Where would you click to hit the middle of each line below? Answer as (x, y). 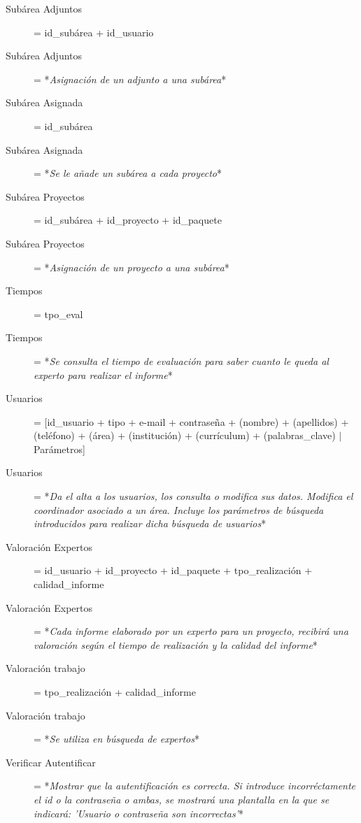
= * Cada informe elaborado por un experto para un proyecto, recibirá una (191, 631)
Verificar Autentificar (51, 762)
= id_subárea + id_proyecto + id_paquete (128, 220)
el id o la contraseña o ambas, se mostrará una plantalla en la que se (182, 799)
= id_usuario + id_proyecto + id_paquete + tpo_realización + (173, 570)
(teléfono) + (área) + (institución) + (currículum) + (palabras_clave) (185, 435)
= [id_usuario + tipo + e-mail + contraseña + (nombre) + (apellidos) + (191, 421)
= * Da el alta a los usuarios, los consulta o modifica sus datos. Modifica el (193, 496)
